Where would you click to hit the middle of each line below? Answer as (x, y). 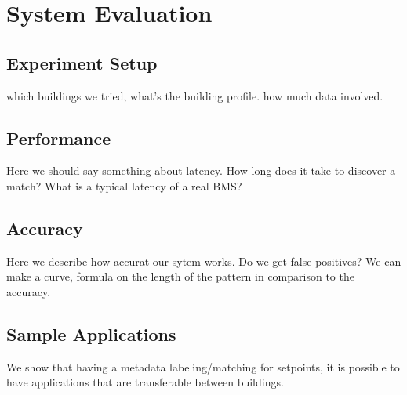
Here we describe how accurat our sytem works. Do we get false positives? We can (204, 261)
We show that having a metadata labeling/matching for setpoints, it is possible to (203, 366)
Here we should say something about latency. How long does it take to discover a (201, 170)
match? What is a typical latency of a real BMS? (124, 185)
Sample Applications (91, 333)
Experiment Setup (82, 62)
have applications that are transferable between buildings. (145, 382)
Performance (59, 138)
